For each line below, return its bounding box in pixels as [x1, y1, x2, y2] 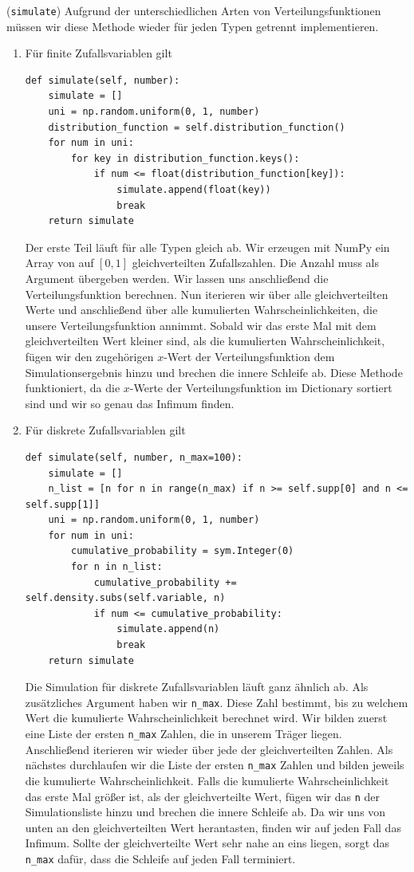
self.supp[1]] [25, 498, 100, 510]
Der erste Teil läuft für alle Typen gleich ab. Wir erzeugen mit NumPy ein [25, 238, 390, 255]
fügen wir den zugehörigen [25, 348, 154, 364]
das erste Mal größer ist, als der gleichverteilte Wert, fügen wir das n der [25, 788, 380, 804]
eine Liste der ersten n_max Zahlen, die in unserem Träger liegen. [25, 725, 342, 742]
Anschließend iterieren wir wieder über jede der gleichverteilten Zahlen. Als [25, 740, 393, 757]
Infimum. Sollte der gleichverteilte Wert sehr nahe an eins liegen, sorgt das [25, 835, 390, 851]
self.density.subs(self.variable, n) [25, 592, 226, 604]
